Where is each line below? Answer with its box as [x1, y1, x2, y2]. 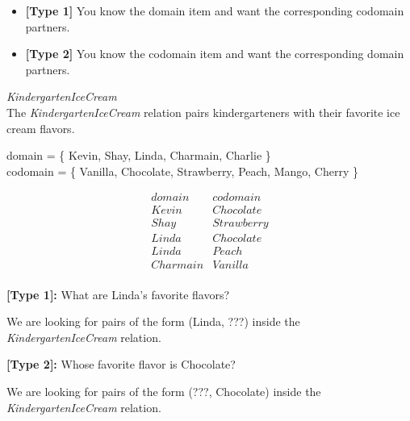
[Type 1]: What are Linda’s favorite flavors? [6, 286, 230, 302]
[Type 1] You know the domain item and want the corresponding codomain [25, 2, 404, 19]
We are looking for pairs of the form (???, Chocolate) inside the [6, 382, 321, 399]
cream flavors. [6, 119, 75, 136]
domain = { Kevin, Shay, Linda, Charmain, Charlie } [6, 147, 271, 164]
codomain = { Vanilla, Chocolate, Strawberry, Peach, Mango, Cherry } [6, 162, 358, 179]
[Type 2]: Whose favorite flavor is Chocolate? [6, 356, 236, 373]
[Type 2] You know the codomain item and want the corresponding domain [25, 45, 404, 62]
